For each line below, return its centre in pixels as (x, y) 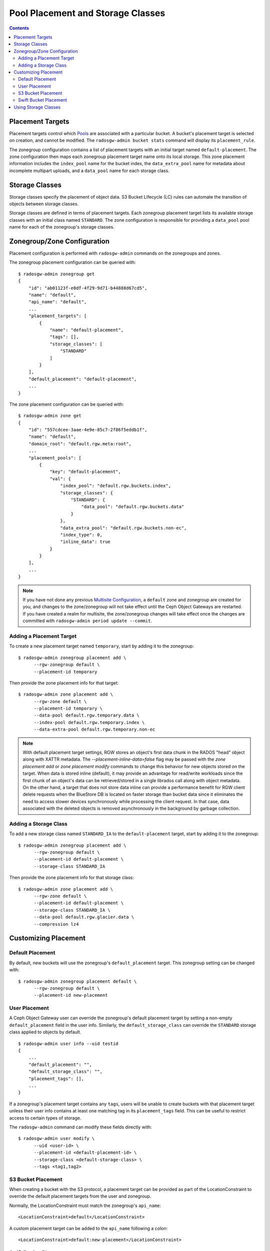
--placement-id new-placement (71, 995)
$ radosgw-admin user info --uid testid (68, 1044)
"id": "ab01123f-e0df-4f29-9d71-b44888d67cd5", (88, 288)
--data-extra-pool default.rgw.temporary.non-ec (94, 730)
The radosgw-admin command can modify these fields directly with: (80, 1127)
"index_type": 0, (81, 535)
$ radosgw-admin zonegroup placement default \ (77, 981)
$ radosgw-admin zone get (50, 416)
